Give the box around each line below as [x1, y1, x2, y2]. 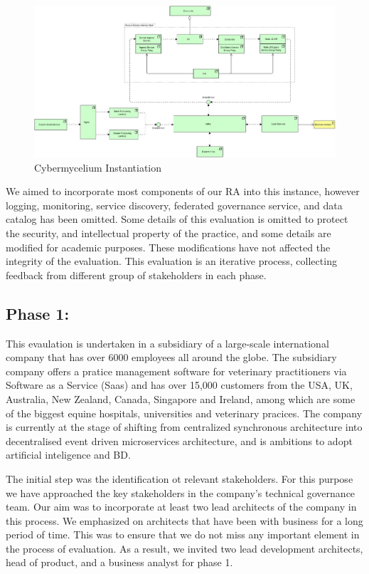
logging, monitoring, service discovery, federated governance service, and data [6, 197, 343, 212]
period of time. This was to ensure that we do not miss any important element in [6, 527, 360, 542]
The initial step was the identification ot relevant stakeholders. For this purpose [6, 471, 353, 486]
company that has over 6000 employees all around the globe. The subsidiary [6, 350, 337, 365]
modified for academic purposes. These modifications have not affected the [6, 239, 331, 254]
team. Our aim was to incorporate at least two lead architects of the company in [6, 499, 357, 514]
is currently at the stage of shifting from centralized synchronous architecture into [6, 419, 363, 434]
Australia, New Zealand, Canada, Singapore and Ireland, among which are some [6, 391, 355, 406]
